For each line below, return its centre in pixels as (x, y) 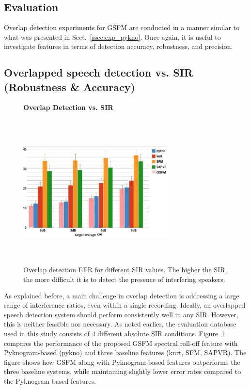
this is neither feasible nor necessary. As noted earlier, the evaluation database (120, 324)
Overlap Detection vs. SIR (69, 107)
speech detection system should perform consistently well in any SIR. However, (121, 314)
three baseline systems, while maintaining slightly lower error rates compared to (123, 371)
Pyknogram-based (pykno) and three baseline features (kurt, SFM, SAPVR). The (125, 352)
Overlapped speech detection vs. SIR (99, 72)
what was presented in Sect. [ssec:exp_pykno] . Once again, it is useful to (112, 37)
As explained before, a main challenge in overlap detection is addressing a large (122, 295)
